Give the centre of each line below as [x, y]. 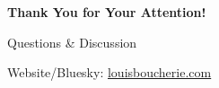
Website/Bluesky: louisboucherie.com [109, 72]
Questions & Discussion [72, 42]
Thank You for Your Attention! [107, 12]
